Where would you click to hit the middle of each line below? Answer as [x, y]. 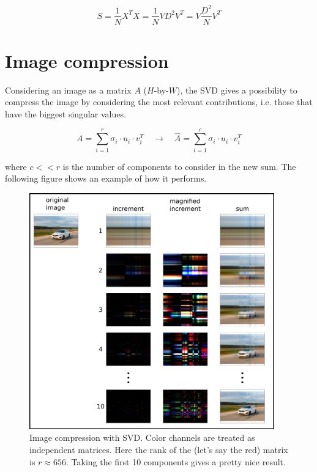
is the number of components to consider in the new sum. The [179, 166]
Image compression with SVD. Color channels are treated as [142, 437]
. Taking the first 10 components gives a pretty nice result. [176, 461]
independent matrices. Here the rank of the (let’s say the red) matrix [159, 449]
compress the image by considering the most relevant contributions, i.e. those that [159, 102]
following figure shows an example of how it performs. [106, 178]
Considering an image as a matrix [68, 90]
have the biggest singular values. [65, 113]
